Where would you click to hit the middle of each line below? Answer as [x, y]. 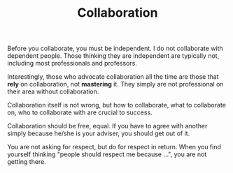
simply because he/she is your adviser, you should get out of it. [99, 133]
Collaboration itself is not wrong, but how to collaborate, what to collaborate [116, 105]
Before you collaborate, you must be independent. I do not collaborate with [115, 48]
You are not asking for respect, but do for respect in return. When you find [114, 147]
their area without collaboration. [53, 91]
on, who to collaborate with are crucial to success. [80, 112]
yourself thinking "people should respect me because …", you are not [107, 154]
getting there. [27, 162]
